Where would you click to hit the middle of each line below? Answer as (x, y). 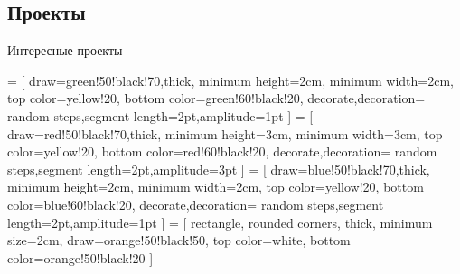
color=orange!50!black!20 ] (80, 257)
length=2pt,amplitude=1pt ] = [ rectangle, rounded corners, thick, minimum (220, 222)
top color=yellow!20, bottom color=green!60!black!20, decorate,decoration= (216, 98)
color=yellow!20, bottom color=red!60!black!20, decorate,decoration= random (222, 151)
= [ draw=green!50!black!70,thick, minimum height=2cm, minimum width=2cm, (230, 80)
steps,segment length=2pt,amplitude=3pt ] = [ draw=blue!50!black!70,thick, (219, 169)
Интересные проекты (65, 50)
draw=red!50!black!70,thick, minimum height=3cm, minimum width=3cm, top (225, 133)
